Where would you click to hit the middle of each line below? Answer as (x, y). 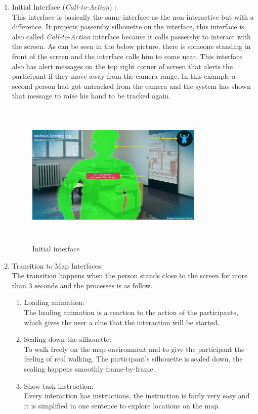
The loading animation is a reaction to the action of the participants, (131, 312)
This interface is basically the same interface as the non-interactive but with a (133, 16)
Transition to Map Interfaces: (57, 265)
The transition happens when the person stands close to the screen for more (130, 275)
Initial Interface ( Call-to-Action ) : (64, 7)
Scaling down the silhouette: (68, 339)
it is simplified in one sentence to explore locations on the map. (122, 405)
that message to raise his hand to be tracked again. (91, 96)
